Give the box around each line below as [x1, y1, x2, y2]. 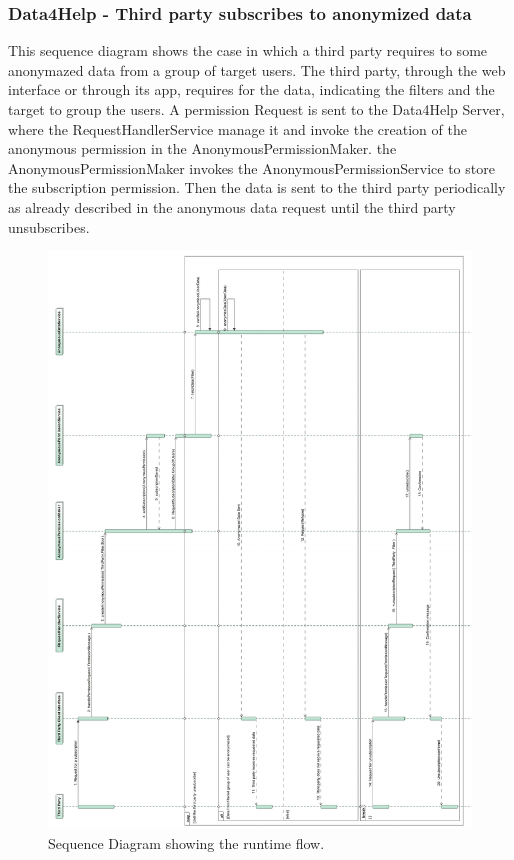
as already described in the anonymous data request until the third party [8, 196, 456, 217]
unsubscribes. [8, 216, 90, 237]
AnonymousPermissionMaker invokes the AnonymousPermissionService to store [8, 157, 495, 178]
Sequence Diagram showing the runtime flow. [48, 832, 325, 853]
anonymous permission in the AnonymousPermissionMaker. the [8, 138, 397, 159]
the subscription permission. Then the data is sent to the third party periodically [8, 177, 506, 198]
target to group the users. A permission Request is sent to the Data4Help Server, [8, 99, 505, 119]
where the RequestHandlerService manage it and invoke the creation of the [8, 118, 467, 139]
